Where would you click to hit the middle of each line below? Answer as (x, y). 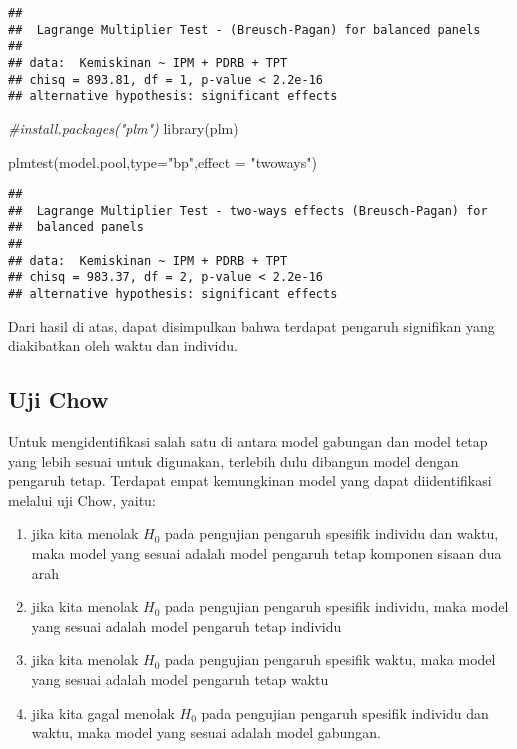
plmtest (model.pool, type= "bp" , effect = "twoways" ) (162, 161)
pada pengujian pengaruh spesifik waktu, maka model (330, 659)
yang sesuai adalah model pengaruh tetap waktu (180, 679)
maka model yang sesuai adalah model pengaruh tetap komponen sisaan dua (266, 553)
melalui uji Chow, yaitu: (82, 499)
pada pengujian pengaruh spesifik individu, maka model (337, 606)
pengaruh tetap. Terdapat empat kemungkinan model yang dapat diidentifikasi (250, 480)
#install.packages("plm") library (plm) (123, 127)
